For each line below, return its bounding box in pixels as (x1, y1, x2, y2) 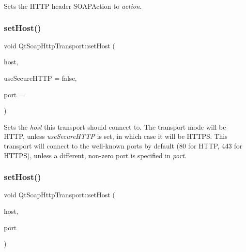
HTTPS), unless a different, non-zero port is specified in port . (4, 150, 186, 160)
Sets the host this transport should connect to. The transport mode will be (4, 121, 226, 132)
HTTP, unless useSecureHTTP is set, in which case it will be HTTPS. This (4, 131, 228, 141)
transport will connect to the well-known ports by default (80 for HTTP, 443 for (4, 140, 243, 150)
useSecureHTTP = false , (4, 73, 77, 83)
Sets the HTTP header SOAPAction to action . (4, 1, 142, 11)
